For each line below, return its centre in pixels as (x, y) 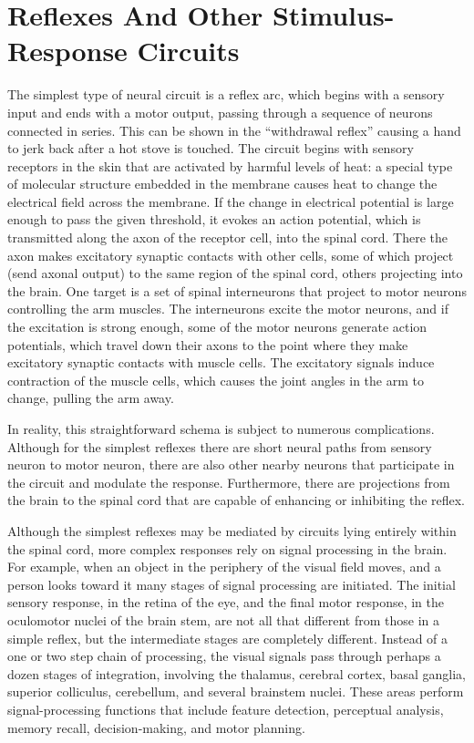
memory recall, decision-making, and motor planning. (156, 727)
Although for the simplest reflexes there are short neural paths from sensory (220, 446)
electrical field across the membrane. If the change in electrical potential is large (231, 201)
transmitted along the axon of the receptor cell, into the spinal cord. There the (227, 237)
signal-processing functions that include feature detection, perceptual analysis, (226, 709)
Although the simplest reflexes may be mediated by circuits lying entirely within (232, 530)
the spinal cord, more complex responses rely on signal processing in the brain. (227, 548)
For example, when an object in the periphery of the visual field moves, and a (224, 567)
